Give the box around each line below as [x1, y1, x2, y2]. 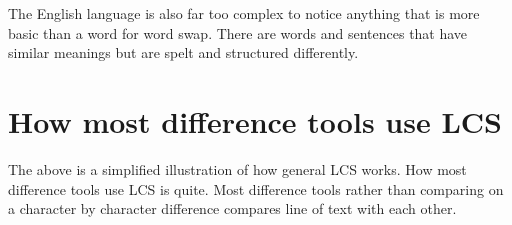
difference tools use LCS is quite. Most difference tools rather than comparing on [8, 178, 504, 199]
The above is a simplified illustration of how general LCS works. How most [8, 158, 467, 179]
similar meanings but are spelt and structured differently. [8, 42, 359, 63]
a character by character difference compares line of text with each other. [8, 198, 457, 219]
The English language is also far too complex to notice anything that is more [8, 3, 480, 23]
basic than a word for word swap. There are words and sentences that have [8, 22, 468, 43]
